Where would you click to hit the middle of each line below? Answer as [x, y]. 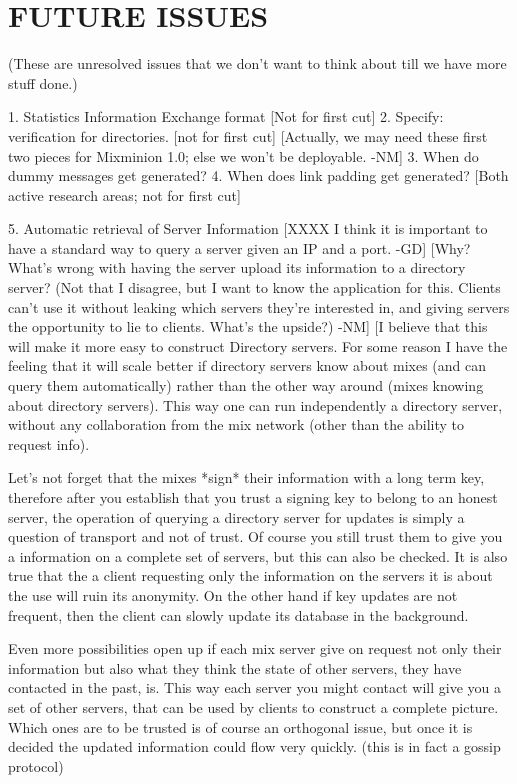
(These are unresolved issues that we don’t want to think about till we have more [257, 63]
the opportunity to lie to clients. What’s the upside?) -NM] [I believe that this [248, 326]
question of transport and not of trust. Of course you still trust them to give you [255, 536]
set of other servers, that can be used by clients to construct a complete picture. [253, 706]
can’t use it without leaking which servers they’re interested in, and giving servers [259, 306]
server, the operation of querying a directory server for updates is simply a [236, 516]
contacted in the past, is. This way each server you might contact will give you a [255, 687]
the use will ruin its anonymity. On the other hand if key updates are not [233, 594]
